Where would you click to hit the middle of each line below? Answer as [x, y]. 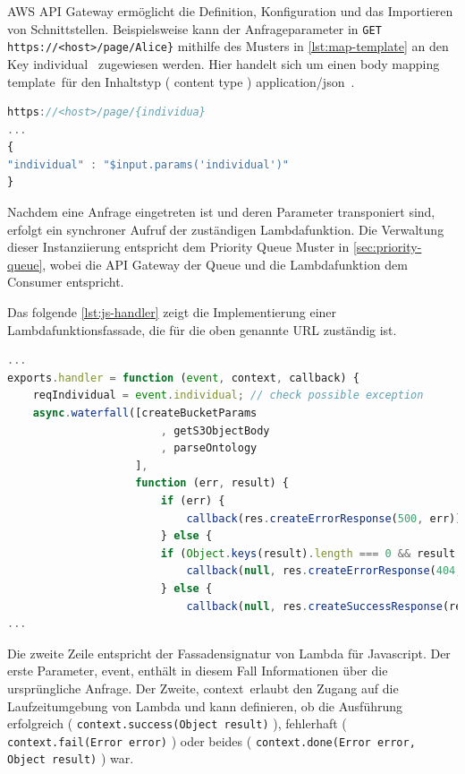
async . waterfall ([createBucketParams [145, 413]
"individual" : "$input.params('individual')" [148, 164]
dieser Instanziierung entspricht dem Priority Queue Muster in [178, 247]
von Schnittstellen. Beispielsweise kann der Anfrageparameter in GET [194, 28]
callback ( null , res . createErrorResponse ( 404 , [324, 571]
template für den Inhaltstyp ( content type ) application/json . [181, 81]
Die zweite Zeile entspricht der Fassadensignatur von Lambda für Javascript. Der [229, 653]
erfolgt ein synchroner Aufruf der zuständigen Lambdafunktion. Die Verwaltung [226, 229]
